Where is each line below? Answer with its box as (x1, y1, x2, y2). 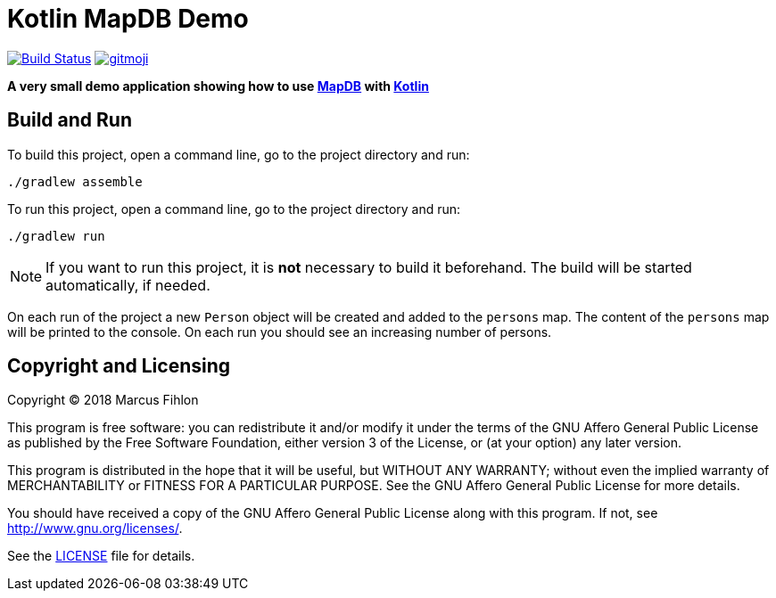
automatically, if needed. (45, 275, 211, 294)
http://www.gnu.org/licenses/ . (7, 520, 183, 537)
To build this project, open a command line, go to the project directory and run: (7, 146, 470, 162)
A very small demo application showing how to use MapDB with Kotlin (7, 78, 429, 94)
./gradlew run (7, 228, 105, 243)
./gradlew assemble (7, 174, 143, 189)
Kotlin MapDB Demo (7, 4, 249, 34)
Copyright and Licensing (7, 355, 231, 378)
